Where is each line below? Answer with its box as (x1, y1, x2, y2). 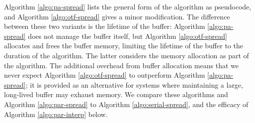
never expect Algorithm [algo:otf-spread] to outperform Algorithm (4, 70, 205, 80)
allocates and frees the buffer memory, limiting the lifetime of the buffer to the (4, 40, 243, 51)
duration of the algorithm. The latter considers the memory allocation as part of (4, 50, 249, 60)
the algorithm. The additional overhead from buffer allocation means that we (4, 60, 239, 70)
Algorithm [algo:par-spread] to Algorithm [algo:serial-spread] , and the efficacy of (4, 99, 249, 109)
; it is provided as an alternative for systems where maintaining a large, (25, 79, 243, 90)
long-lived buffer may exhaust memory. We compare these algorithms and (4, 89, 228, 100)
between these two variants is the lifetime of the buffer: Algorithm (4, 21, 205, 31)
